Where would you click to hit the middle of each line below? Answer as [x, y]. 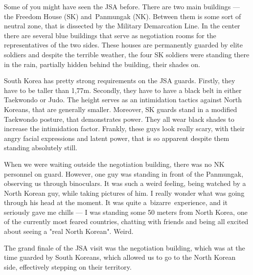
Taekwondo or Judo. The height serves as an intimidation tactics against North [123, 100]
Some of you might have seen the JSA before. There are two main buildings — [122, 6]
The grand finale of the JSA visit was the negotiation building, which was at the [125, 247]
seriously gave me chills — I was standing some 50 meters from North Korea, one [126, 212]
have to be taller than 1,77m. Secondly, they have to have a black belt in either [123, 90]
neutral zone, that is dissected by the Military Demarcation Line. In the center [122, 26]
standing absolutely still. [41, 148]
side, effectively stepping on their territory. [68, 266]
